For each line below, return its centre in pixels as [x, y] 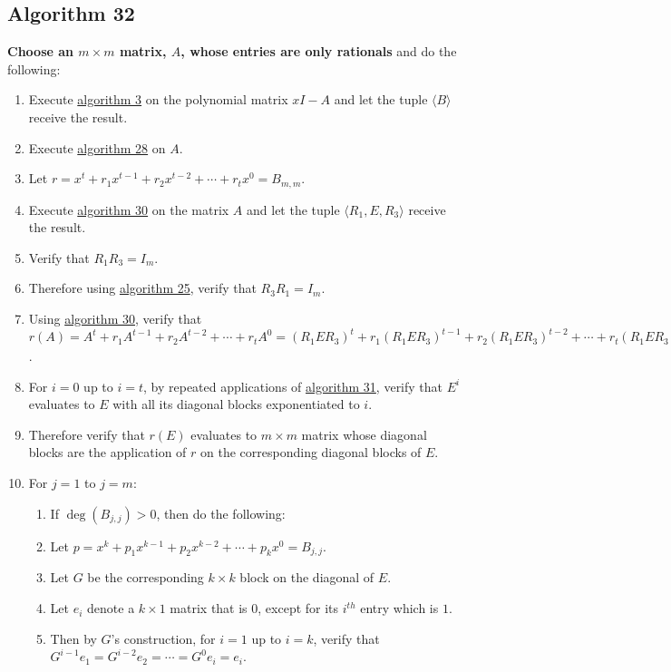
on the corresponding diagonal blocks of [311, 452]
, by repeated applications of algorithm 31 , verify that [293, 386]
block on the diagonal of [307, 577]
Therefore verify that [87, 434]
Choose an [40, 51]
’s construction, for [163, 638]
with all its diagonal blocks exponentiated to [236, 404]
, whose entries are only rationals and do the [319, 51]
